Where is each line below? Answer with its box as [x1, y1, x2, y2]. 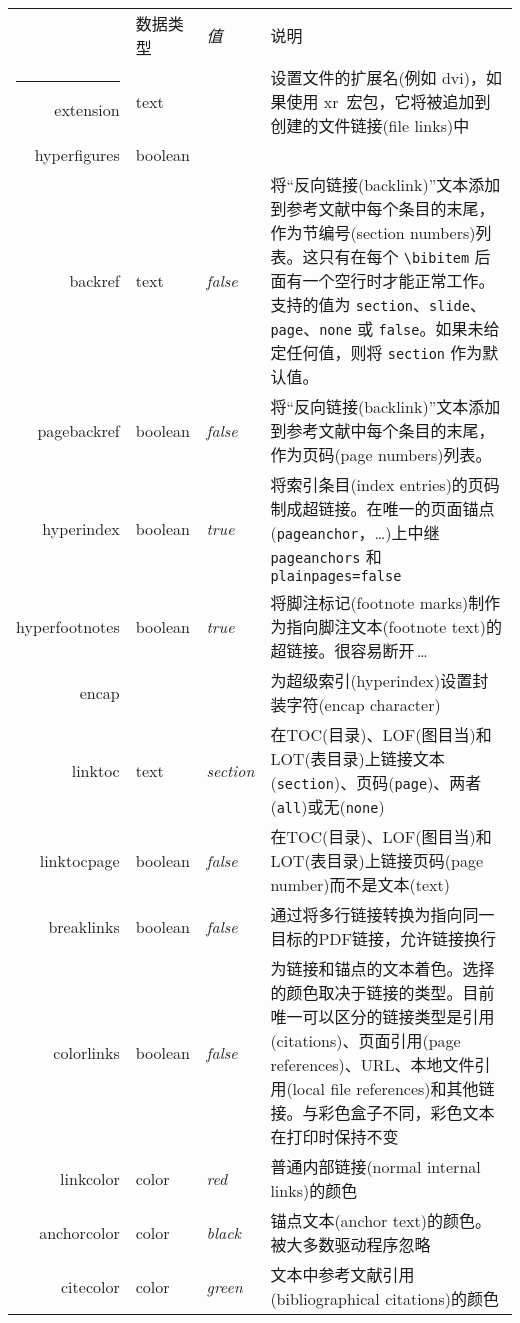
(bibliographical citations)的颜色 [270, 1287, 500, 1310]
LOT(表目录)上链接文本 [270, 747, 445, 770]
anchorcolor [39, 1220, 120, 1244]
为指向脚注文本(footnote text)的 [270, 615, 502, 638]
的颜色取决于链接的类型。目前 [270, 981, 495, 1004]
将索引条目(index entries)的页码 [270, 473, 500, 496]
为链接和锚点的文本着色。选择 [270, 957, 495, 980]
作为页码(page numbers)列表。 [270, 443, 492, 466]
